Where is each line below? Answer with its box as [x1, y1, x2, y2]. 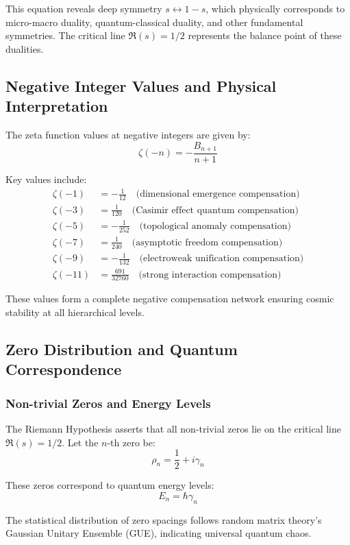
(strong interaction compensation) [138, 269, 282, 280]
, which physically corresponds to [205, 1, 345, 15]
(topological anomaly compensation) [139, 221, 291, 231]
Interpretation [5, 95, 108, 117]
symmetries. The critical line [5, 28, 125, 43]
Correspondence [5, 359, 122, 380]
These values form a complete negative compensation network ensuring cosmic [5, 291, 334, 306]
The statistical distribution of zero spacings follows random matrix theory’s [5, 512, 322, 526]
